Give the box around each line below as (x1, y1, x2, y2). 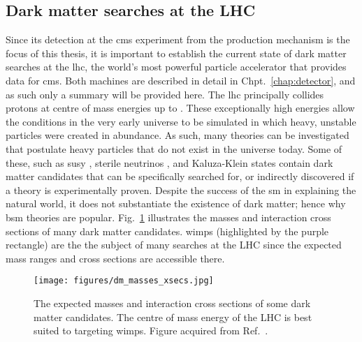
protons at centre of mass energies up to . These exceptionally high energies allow (6, 101, 355, 115)
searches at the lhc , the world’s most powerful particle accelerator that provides (6, 59, 347, 74)
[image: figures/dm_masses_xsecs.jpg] (34, 276, 214, 286)
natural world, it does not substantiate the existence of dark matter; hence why (6, 196, 346, 211)
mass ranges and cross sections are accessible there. (6, 251, 225, 265)
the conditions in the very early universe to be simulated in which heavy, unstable (6, 114, 356, 128)
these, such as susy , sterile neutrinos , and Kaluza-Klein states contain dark (6, 155, 333, 170)
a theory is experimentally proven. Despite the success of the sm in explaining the (6, 182, 356, 197)
